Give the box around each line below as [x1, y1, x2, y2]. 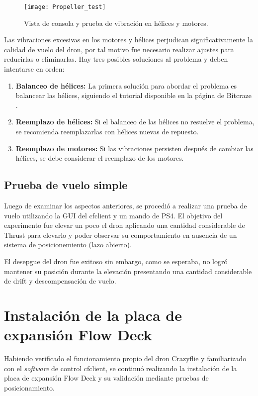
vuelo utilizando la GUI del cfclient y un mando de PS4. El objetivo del [4, 210, 223, 220]
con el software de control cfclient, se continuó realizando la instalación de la [4, 363, 237, 373]
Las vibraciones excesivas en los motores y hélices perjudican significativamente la [4, 34, 253, 45]
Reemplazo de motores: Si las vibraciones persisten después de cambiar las [15, 143, 254, 153]
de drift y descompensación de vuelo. [4, 276, 116, 286]
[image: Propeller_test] [24, 3, 106, 10]
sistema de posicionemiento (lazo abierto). [4, 239, 132, 250]
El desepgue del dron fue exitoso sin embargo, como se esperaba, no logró [4, 256, 228, 266]
